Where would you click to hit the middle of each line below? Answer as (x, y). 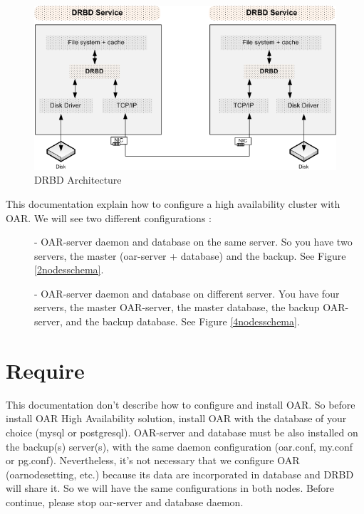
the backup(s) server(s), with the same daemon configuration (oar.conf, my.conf (179, 446)
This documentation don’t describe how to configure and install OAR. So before (181, 404)
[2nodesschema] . (69, 269)
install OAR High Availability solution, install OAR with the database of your (176, 418)
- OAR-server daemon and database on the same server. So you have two (193, 242)
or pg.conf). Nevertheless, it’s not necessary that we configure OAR (153, 460)
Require (45, 370)
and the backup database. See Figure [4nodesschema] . (183, 321)
